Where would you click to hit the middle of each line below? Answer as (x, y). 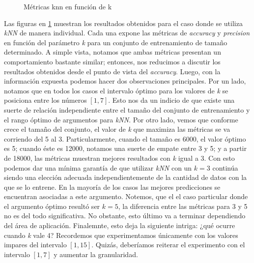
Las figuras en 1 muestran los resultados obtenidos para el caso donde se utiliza (123, 23)
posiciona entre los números (45, 100)
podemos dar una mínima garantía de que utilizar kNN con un (98, 167)
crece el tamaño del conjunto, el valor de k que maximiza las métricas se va (117, 129)
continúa (225, 167)
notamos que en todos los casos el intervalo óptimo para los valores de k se (116, 90)
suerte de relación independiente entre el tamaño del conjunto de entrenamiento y (127, 109)
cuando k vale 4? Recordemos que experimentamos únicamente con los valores (121, 235)
